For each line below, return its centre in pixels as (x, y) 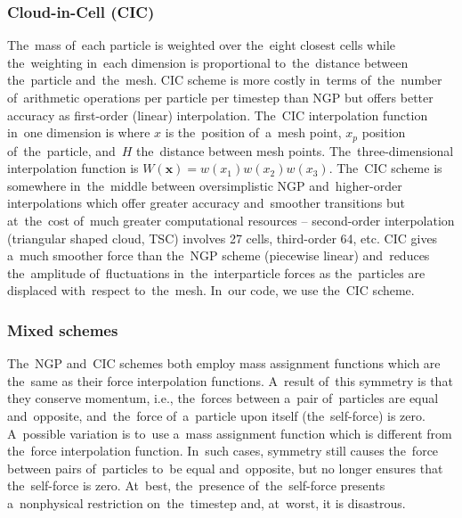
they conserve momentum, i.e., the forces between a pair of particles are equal (223, 398)
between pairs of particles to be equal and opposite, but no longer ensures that (225, 468)
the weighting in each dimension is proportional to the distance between (208, 62)
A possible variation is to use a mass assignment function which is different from (230, 433)
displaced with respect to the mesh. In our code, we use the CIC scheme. (211, 290)
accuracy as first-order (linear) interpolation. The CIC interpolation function (218, 115)
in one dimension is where (79, 132)
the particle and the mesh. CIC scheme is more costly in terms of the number (225, 80)
